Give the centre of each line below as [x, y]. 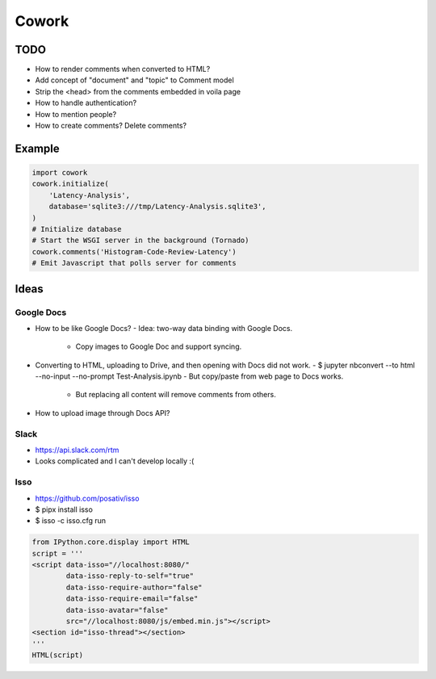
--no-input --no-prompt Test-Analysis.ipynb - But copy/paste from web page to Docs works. [189, 376]
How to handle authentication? [86, 103]
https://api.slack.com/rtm [77, 450]
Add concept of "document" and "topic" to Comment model [134, 80]
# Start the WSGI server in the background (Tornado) [140, 241]
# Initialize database [77, 229]
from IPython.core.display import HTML [111, 542]
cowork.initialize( [70, 184]
